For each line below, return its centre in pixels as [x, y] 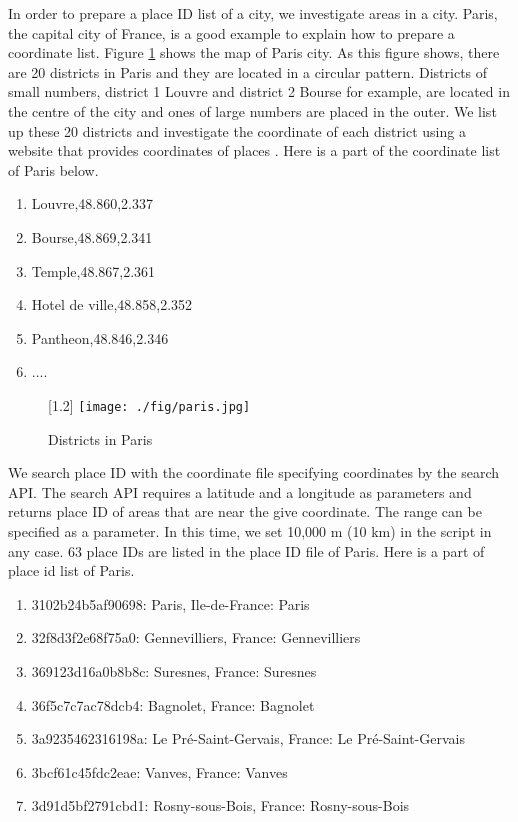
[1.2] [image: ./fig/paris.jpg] [149, 404]
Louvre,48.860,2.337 [92, 203]
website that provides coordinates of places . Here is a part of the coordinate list [254, 150]
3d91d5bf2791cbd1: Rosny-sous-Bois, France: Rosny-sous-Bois [220, 805]
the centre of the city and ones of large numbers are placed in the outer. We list [252, 110]
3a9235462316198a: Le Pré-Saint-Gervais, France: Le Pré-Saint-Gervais [248, 738]
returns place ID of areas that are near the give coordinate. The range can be [245, 511]
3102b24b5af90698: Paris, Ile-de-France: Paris [170, 603]
